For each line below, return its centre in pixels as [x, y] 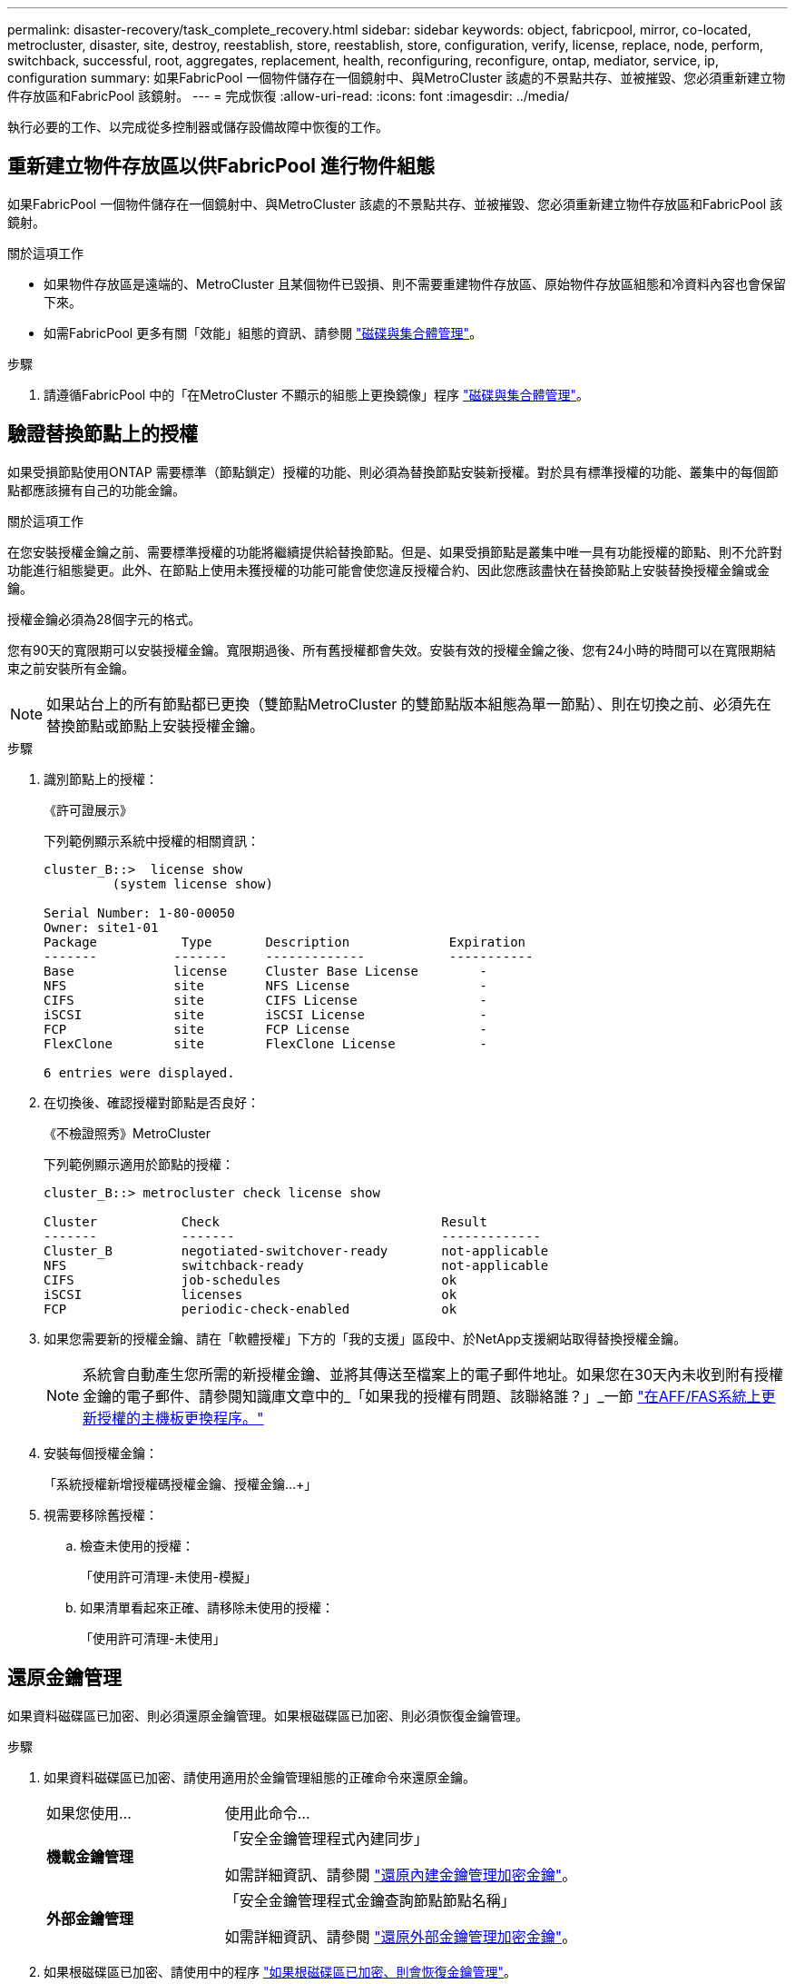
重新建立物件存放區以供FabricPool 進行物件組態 [221, 166]
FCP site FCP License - [265, 1029]
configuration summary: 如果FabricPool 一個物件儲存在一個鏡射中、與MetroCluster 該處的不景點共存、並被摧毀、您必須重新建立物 [397, 78]
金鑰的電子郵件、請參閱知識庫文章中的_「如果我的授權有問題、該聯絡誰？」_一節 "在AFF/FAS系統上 [422, 1396]
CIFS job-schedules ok [250, 1280]
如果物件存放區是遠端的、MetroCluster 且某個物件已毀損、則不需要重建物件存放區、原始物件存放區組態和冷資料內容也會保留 [415, 283]
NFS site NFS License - [265, 985]
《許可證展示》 [88, 809]
